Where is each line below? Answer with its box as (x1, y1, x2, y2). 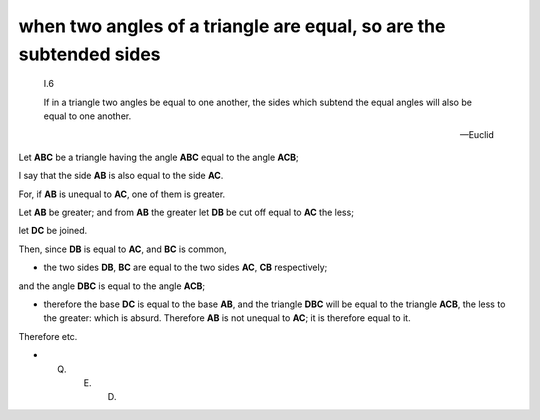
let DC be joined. (18, 225, 88, 237)
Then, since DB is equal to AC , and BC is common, (18, 243, 227, 255)
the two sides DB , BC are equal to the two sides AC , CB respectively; (43, 261, 328, 274)
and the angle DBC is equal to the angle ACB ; (18, 280, 206, 292)
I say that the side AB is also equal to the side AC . (18, 170, 224, 182)
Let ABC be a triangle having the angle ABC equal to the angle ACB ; (18, 151, 299, 163)
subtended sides (18, 43, 161, 65)
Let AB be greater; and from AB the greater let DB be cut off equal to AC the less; (18, 206, 355, 219)
